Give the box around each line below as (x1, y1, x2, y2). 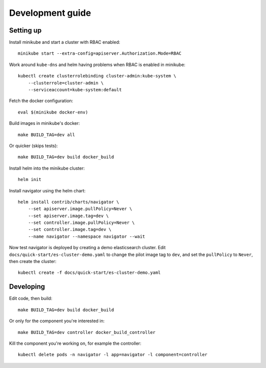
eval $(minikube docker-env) (18, 109, 88, 115)
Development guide (9, 7, 91, 18)
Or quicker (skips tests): (9, 143, 58, 148)
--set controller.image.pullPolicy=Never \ (28, 220, 135, 225)
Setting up (9, 26, 42, 35)
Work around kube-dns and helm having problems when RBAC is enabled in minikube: (9, 62, 186, 68)
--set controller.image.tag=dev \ (28, 227, 112, 232)
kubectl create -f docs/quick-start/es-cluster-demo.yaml (18, 270, 161, 276)
